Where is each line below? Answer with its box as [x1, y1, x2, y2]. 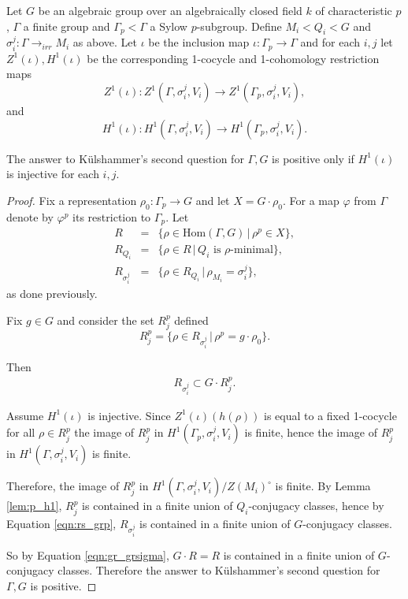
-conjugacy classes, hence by [248, 497, 384, 514]
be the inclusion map [148, 34, 250, 50]
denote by [6, 208, 54, 225]
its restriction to [72, 208, 151, 225]
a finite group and [23, 17, 110, 34]
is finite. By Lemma [275, 478, 371, 494]
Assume [6, 407, 44, 423]
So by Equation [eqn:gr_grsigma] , [6, 546, 169, 563]
